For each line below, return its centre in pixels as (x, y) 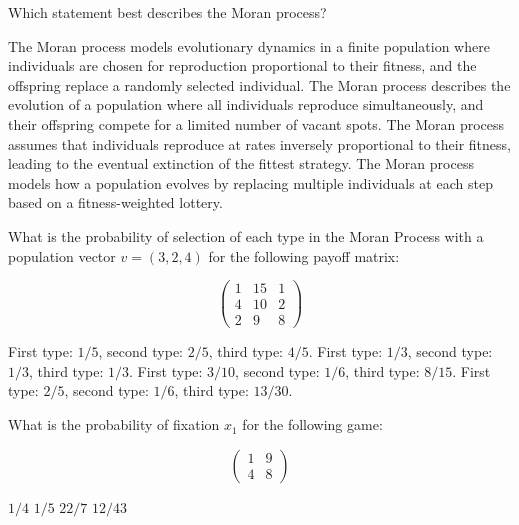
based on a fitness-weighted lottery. (115, 202)
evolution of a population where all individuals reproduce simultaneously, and (246, 104)
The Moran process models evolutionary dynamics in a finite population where (249, 45)
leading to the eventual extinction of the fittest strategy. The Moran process (241, 163)
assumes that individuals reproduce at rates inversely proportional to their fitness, (259, 143)
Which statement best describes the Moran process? (167, 12)
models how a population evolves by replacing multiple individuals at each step (250, 182)
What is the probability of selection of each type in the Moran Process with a (246, 235)
